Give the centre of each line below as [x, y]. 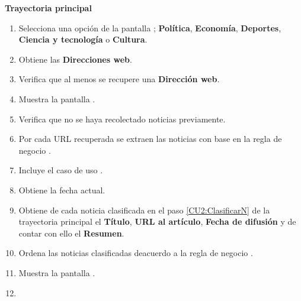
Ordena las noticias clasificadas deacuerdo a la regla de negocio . [136, 253]
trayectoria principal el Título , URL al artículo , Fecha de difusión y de [157, 221]
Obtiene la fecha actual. [62, 190]
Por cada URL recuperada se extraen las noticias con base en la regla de [150, 139]
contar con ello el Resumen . [71, 233]
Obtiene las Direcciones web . [75, 59]
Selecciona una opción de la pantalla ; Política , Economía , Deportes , [150, 27]
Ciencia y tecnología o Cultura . [83, 39]
